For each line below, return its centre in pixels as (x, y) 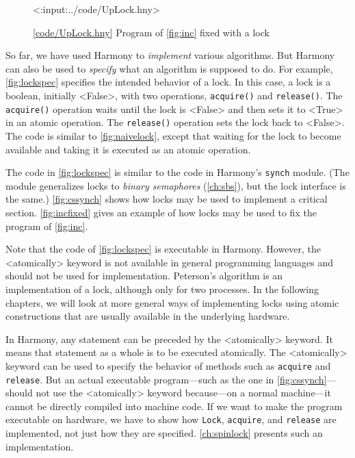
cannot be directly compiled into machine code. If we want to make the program (174, 406)
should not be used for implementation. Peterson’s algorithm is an (144, 276)
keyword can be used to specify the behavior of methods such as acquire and (168, 365)
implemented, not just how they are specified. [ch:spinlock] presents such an (164, 433)
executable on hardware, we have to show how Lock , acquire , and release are (171, 419)
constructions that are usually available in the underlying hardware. (148, 316)
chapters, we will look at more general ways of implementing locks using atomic (172, 302)
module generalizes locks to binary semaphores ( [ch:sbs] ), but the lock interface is (176, 185)
